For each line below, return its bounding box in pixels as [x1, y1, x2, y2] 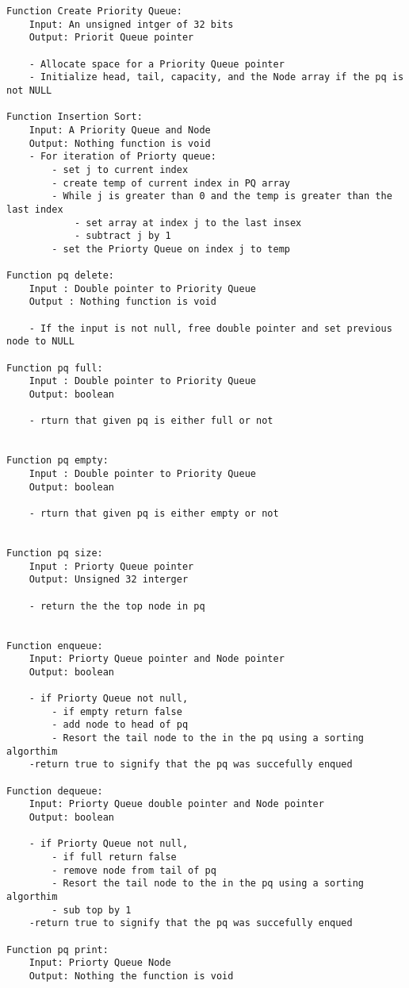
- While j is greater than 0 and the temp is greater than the [52, 190, 392, 202]
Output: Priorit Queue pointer [29, 32, 194, 44]
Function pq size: [6, 547, 103, 559]
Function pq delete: [6, 270, 115, 282]
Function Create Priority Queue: [6, 6, 182, 17]
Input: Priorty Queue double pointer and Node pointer [29, 798, 324, 810]
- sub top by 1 [52, 904, 132, 916]
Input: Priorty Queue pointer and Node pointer [29, 653, 285, 665]
